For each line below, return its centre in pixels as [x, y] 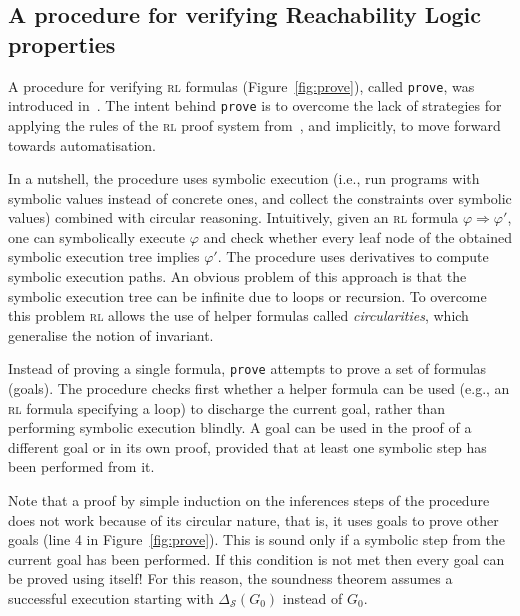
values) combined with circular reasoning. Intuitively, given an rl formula [233, 217]
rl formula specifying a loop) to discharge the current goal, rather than [227, 407]
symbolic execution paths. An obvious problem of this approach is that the [237, 276]
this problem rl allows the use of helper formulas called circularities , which [238, 315]
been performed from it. [81, 466]
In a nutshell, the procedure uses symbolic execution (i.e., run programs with [244, 178]
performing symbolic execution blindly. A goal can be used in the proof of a [240, 427]
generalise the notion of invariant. [111, 334]
